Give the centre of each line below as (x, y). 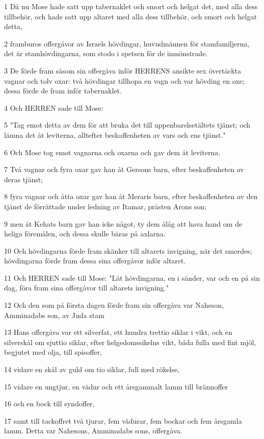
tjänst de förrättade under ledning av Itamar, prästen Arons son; (105, 206)
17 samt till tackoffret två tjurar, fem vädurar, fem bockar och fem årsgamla (123, 420)
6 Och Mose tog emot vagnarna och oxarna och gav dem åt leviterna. (112, 152)
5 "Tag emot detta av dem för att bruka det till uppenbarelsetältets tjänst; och (127, 125)
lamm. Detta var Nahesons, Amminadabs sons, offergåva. (93, 431)
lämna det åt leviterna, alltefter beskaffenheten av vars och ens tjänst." (115, 135)
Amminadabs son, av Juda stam (54, 315)
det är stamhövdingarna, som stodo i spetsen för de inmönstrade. (106, 53)
